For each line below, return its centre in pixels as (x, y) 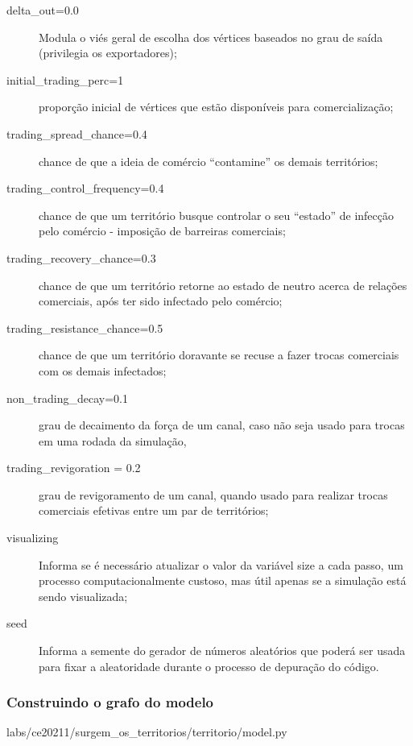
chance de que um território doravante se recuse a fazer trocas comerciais (219, 355)
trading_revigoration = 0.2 (74, 468)
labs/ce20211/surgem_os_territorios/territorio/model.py (147, 732)
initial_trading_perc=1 (65, 79)
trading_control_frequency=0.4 (85, 188)
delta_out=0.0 (43, 10)
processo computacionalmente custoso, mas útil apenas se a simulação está (223, 580)
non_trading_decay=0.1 (67, 398)
